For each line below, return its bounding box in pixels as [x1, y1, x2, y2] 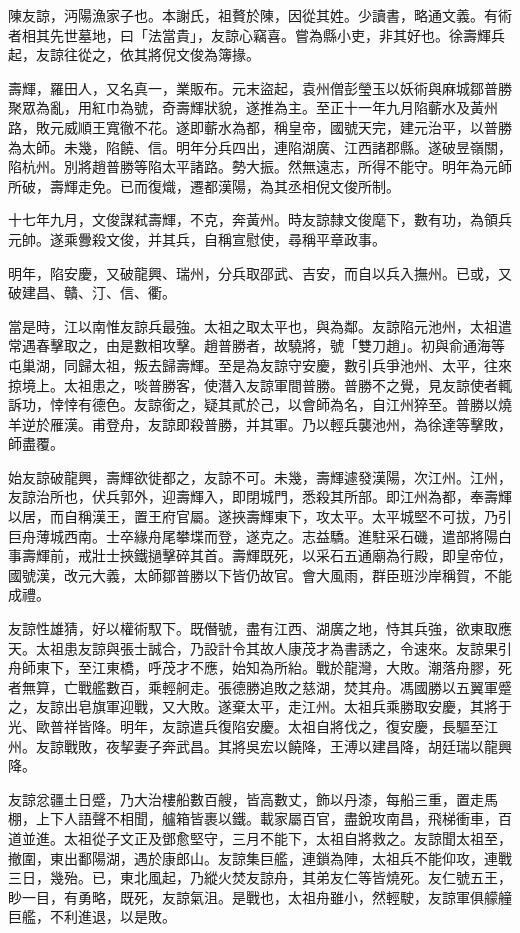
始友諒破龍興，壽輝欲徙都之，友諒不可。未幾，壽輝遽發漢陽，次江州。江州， [8, 466, 512, 487]
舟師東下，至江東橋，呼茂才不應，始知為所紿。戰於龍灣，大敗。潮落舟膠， [8, 657, 498, 678]
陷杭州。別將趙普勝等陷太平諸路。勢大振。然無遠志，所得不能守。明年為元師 [8, 156, 512, 177]
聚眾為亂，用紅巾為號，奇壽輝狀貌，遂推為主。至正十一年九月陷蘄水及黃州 [8, 97, 498, 118]
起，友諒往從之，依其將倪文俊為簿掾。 [8, 44, 260, 65]
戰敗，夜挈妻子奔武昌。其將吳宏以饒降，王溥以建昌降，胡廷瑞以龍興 [63, 735, 512, 756]
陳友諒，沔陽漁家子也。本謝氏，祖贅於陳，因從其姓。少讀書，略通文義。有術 [8, 5, 512, 25]
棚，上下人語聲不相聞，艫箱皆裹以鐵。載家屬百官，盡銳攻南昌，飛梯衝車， [8, 808, 498, 829]
